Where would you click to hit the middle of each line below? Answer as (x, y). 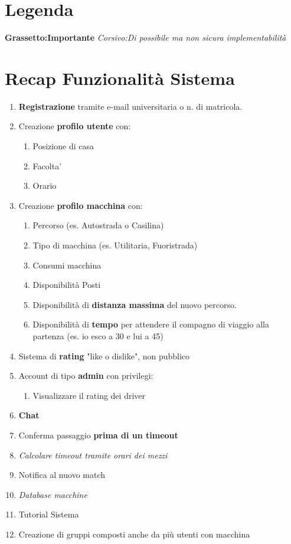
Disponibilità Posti (67, 285)
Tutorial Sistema (49, 514)
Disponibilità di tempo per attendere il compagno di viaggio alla (151, 324)
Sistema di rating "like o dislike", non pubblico (104, 355)
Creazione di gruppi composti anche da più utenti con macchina (134, 534)
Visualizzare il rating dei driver (89, 395)
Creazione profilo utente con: (75, 126)
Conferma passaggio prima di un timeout (98, 435)
